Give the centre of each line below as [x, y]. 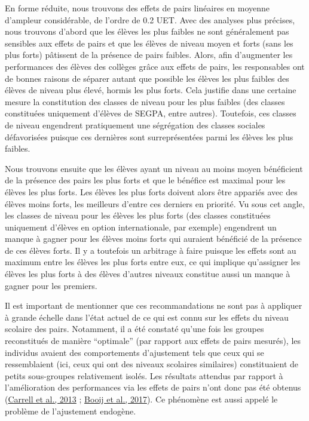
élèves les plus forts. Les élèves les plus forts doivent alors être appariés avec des [151, 191]
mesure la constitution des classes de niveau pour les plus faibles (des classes [145, 101]
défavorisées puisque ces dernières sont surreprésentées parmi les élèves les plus [149, 136]
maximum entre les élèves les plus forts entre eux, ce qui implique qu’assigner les [153, 262]
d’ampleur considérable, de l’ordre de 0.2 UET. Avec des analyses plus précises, [150, 19]
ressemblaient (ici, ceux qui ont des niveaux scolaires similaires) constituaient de [152, 364]
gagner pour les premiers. [51, 285]
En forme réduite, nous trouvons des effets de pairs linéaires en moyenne [137, 8]
